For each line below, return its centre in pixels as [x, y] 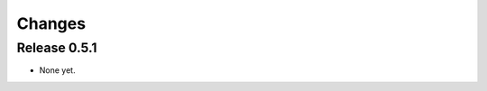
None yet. [57, 70]
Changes [51, 23]
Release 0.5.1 [57, 48]
